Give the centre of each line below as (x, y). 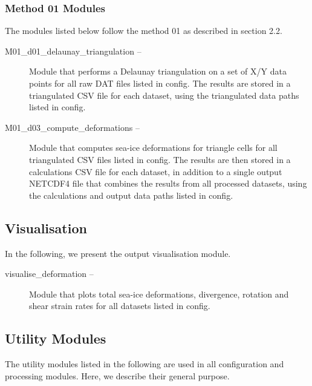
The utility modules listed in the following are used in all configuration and (145, 364)
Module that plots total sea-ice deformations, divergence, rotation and (159, 294)
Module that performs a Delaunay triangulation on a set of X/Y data (158, 71)
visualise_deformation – (49, 274)
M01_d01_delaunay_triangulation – (73, 51)
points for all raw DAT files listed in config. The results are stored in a (160, 83)
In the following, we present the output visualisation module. (118, 253)
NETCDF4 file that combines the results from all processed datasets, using (168, 183)
